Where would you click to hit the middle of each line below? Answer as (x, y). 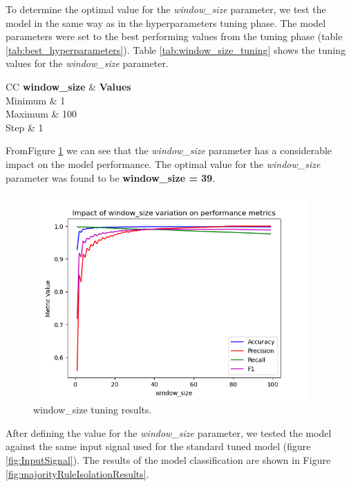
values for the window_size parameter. (87, 63)
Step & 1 (25, 127)
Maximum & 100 (41, 114)
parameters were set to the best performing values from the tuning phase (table (174, 36)
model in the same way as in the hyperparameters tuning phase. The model (166, 22)
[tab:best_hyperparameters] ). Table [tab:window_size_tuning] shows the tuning (176, 49)
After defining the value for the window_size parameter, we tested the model (169, 432)
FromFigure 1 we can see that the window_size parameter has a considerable (169, 150)
